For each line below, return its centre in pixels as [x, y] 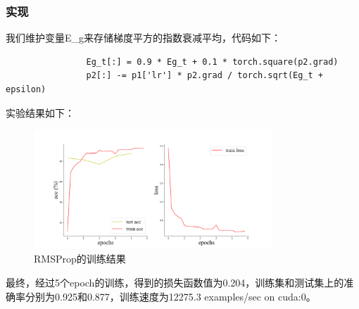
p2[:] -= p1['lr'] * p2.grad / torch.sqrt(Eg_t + [205, 76]
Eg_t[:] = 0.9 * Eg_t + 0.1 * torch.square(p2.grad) [212, 62]
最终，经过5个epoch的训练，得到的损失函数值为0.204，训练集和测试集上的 [175, 282]
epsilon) [26, 89]
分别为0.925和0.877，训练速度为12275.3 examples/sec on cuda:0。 [170, 296]
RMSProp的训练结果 [80, 259]
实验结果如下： [40, 112]
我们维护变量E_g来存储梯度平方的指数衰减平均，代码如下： [144, 38]
